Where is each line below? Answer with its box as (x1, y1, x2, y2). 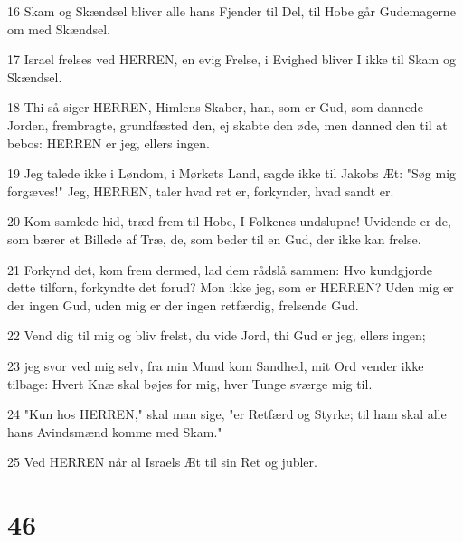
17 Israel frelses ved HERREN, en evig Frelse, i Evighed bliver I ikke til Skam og (7, 50, 456, 69)
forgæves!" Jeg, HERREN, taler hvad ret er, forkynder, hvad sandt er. (7, 181, 394, 200)
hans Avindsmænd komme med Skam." (7, 422, 222, 441)
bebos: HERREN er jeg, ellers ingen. (7, 133, 210, 152)
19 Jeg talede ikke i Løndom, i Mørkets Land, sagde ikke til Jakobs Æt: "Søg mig (7, 164, 457, 183)
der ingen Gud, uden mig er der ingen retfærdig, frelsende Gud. (7, 295, 359, 314)
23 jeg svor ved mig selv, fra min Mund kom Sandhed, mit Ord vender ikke (7, 356, 424, 375)
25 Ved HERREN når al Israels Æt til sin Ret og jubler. (7, 452, 317, 471)
